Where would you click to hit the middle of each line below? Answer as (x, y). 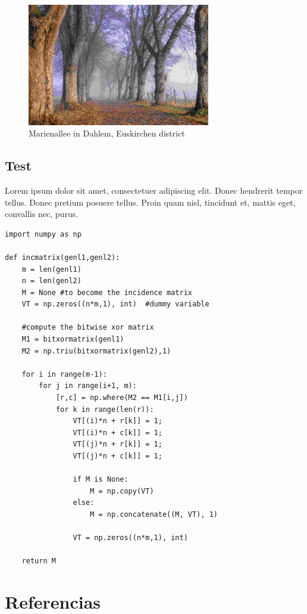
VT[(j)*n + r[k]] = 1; (118, 444)
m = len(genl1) (51, 269)
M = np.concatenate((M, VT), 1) (154, 514)
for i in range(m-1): (64, 374)
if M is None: (101, 480)
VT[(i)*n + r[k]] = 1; (118, 421)
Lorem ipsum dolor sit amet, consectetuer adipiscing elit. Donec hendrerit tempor (154, 190)
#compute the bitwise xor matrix (88, 328)
